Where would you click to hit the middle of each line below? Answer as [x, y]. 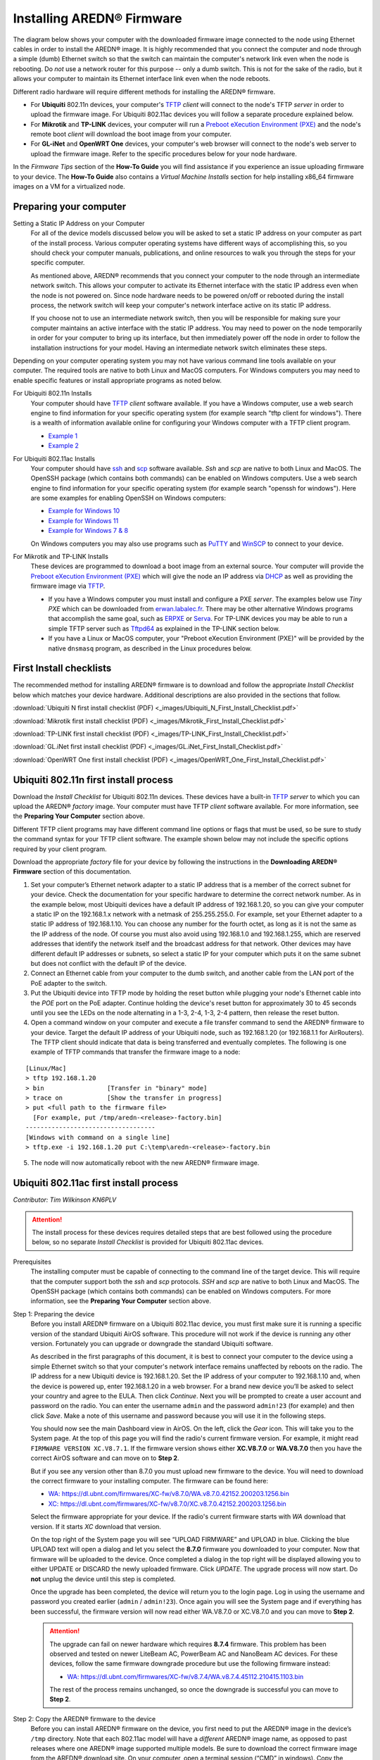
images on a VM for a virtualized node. [69, 187]
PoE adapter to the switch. [69, 983]
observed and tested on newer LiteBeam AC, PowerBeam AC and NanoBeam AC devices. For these [194, 1654]
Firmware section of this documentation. [72, 872]
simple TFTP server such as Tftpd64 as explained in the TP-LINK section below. [164, 628]
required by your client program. [60, 849]
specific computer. [58, 263]
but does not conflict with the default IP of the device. [108, 963]
